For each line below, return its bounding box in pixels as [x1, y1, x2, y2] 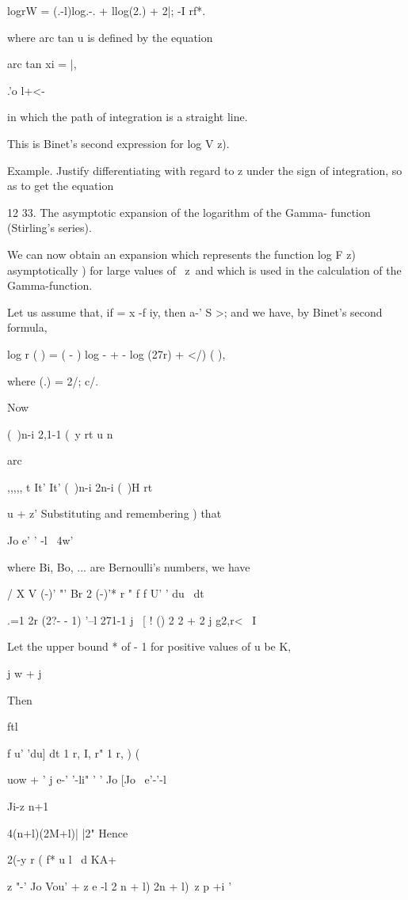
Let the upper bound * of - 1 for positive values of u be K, [7, 638, 292, 655]
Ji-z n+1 [7, 798, 49, 814]
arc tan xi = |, [7, 55, 77, 72]
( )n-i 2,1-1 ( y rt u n [7, 425, 113, 442]
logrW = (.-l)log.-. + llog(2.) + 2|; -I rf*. [7, 2, 206, 18]
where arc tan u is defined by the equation [7, 28, 213, 45]
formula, [7, 319, 48, 336]
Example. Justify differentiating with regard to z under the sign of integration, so [7, 161, 402, 178]
